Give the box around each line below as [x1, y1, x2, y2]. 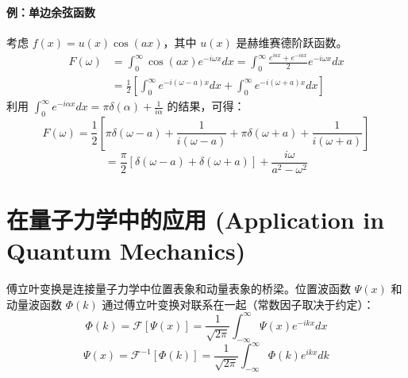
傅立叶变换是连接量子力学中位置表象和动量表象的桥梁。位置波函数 [6, 280, 351, 297]
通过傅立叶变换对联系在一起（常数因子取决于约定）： [102, 295, 375, 312]
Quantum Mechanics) [6, 234, 246, 267]
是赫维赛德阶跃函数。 [236, 33, 348, 50]
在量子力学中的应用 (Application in [6, 203, 385, 236]
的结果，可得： [167, 98, 245, 114]
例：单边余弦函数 [6, 3, 95, 20]
